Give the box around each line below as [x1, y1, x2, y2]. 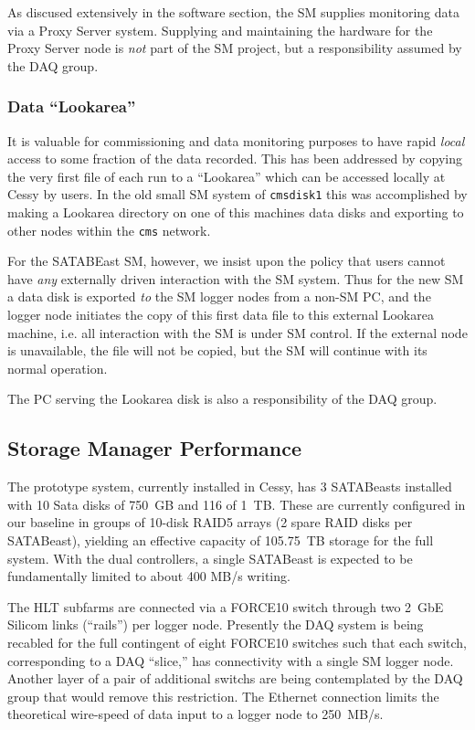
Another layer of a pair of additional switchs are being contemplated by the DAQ [7, 669, 463, 688]
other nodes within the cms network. [7, 220, 211, 239]
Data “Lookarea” [7, 95, 136, 118]
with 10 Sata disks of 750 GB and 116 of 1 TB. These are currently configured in [7, 494, 466, 513]
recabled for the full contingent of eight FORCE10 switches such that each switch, [7, 632, 467, 651]
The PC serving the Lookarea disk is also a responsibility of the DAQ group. [7, 389, 438, 408]
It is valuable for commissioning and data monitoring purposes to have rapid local [7, 131, 465, 150]
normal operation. [7, 358, 108, 377]
